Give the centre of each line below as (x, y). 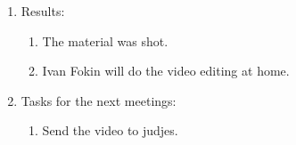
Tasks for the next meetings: (99, 100)
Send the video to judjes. (110, 130)
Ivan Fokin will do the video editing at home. (166, 71)
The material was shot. (105, 40)
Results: (43, 11)
